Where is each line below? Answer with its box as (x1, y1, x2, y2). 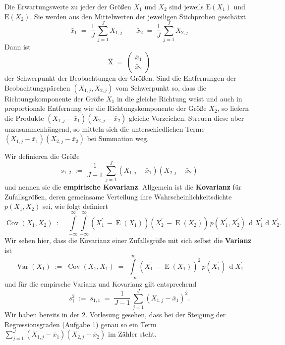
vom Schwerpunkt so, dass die (115, 82, 207, 93)
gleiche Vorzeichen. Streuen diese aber (128, 112, 244, 123)
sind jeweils (169, 1, 204, 11)
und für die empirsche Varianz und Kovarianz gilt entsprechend (4, 279, 197, 289)
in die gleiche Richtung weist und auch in (116, 93, 242, 103)
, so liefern (217, 103, 249, 113)
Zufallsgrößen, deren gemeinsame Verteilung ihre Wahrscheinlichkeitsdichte (4, 191, 232, 201)
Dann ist (4, 42, 31, 52)
